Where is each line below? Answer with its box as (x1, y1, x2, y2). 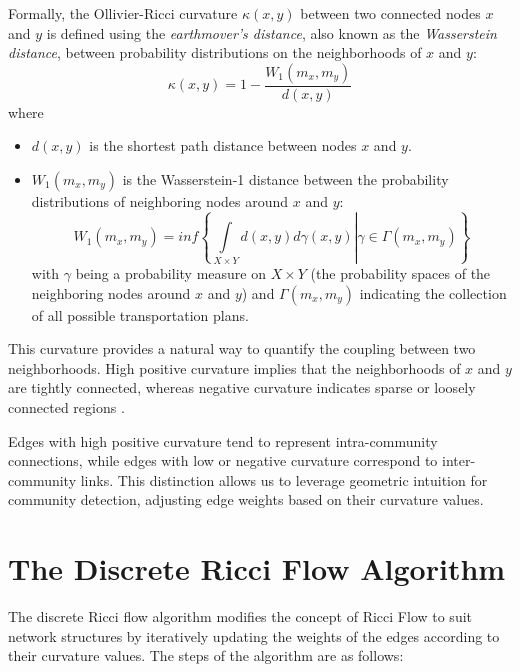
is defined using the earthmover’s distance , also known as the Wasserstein (46, 22, 497, 43)
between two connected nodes (300, 3, 481, 23)
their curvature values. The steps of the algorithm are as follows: (8, 645, 404, 666)
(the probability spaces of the (310, 262, 491, 283)
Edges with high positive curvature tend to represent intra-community (8, 430, 438, 451)
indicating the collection (359, 282, 507, 303)
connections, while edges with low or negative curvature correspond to (8, 450, 438, 471)
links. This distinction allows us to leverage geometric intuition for (80, 469, 488, 490)
